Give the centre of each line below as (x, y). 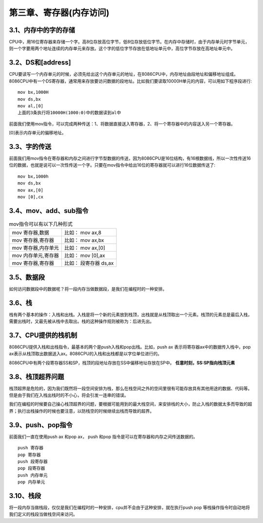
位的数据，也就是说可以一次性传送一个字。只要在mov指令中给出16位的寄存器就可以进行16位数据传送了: (112, 165)
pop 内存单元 (31, 482)
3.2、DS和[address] (40, 63)
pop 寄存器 (29, 455)
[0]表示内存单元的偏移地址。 (38, 133)
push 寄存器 (31, 448)
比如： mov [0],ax (85, 255)
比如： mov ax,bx (84, 240)
